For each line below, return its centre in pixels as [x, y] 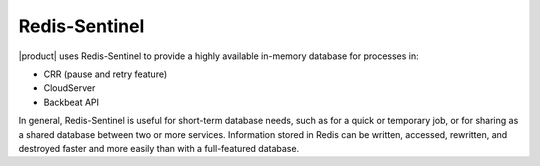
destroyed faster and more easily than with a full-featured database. [159, 148]
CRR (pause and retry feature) [105, 74]
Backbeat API [71, 102]
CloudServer [69, 88]
